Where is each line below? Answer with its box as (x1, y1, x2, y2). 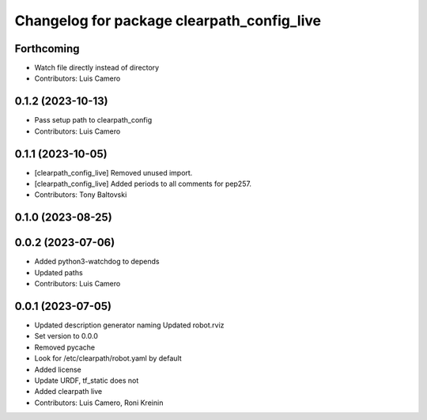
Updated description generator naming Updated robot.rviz (34, 320, 225, 330)
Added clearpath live (34, 387, 103, 396)
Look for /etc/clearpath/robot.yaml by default (34, 354, 182, 363)
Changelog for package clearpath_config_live (14, 12, 322, 29)
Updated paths (34, 267, 83, 277)
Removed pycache (34, 342, 95, 352)
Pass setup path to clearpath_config (34, 115, 153, 125)
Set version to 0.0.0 (34, 331, 98, 341)
